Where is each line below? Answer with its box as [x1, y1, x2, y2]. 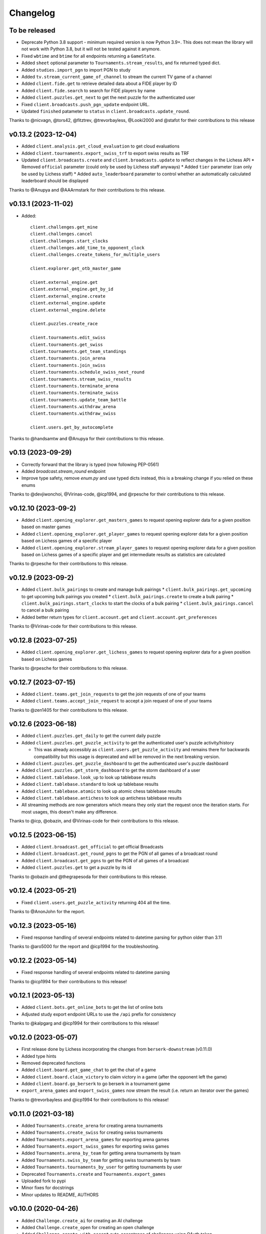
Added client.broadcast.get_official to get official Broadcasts [21, 844, 164, 850]
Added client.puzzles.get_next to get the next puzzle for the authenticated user [21, 94, 196, 101]
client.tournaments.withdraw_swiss [30, 411, 116, 417]
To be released [9, 26, 56, 35]
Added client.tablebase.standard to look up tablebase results [21, 781, 159, 787]
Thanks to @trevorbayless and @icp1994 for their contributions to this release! [9, 1096, 169, 1103]
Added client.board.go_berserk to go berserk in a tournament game [21, 1081, 170, 1087]
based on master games [21, 524, 71, 530]
